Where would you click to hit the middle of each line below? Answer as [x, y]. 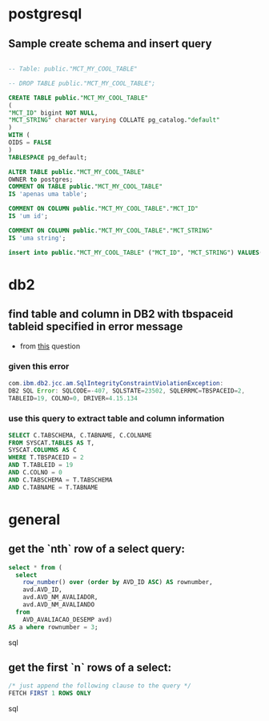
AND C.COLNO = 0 [35, 473]
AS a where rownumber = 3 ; [53, 627]
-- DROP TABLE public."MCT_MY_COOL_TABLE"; [82, 83]
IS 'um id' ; [28, 216]
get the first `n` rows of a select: [90, 667]
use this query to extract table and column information [116, 419]
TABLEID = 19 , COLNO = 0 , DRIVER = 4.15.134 [73, 398]
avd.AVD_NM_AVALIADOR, [60, 598]
